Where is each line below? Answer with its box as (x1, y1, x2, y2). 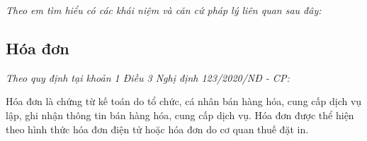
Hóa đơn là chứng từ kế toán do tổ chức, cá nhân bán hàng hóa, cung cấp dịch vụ (6, 94, 362, 109)
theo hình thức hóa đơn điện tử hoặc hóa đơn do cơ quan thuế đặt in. (6, 121, 309, 136)
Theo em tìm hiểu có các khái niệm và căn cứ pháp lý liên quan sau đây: (6, 3, 322, 17)
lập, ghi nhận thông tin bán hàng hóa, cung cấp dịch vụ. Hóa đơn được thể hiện (6, 107, 354, 122)
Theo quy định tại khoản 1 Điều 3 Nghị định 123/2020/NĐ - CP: (6, 70, 290, 85)
